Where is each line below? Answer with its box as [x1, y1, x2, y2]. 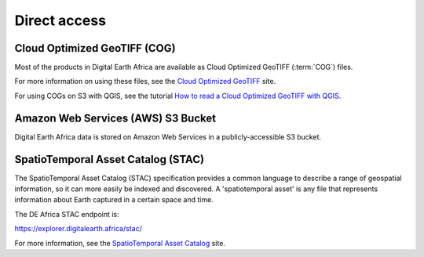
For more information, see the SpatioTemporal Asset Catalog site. [14, 238, 225, 248]
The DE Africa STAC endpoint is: [14, 209, 119, 219]
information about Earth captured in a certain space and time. [14, 195, 214, 205]
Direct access [14, 12, 106, 29]
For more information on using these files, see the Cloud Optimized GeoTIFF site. [14, 77, 276, 86]
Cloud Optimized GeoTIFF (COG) [14, 42, 176, 55]
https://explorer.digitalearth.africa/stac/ [14, 224, 143, 233]
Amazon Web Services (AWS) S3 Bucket [14, 111, 216, 125]
